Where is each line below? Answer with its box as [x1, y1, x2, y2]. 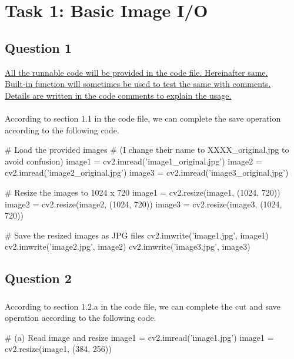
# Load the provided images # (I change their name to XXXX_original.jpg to [5, 143, 289, 156]
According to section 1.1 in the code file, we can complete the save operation [5, 112, 281, 124]
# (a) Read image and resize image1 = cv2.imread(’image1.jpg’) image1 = [5, 331, 274, 343]
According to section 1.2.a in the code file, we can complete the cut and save [5, 300, 280, 312]
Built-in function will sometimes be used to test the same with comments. [5, 78, 271, 90]
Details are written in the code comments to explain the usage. [5, 89, 232, 101]
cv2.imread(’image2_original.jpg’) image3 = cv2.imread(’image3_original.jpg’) [5, 166, 289, 179]
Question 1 [5, 38, 72, 56]
